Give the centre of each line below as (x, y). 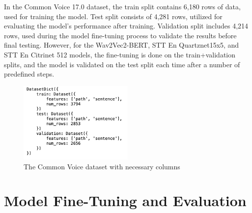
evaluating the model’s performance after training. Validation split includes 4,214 (126, 26)
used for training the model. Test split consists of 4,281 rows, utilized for (113, 16)
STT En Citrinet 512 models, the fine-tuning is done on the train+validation (120, 54)
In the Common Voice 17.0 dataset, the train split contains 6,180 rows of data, (122, 6)
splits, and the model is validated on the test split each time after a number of (122, 64)
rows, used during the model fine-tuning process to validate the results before (120, 35)
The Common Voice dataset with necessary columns (102, 166)
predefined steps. (29, 74)
